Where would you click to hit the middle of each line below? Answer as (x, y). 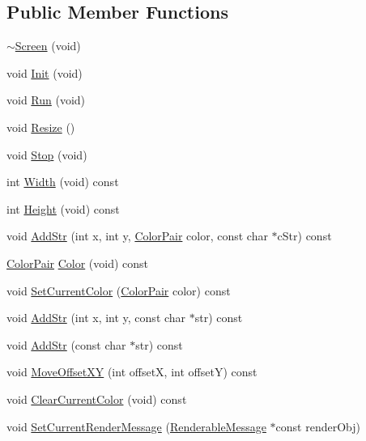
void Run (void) (46, 100)
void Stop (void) (47, 154)
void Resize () (41, 127)
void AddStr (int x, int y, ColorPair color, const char (137, 236)
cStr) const (304, 236)
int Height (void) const (63, 208)
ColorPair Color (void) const (78, 263)
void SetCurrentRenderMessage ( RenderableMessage (136, 426)
